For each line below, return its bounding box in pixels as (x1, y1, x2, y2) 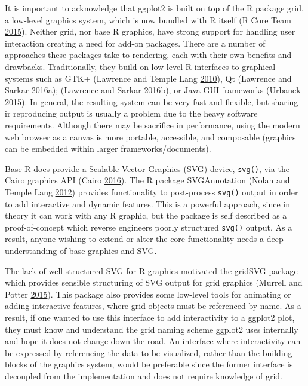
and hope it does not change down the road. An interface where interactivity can (5, 335, 301, 347)
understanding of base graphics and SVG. (5, 244, 157, 257)
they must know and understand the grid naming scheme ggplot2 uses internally (5, 323, 298, 335)
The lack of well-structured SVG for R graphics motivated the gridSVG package (5, 264, 298, 277)
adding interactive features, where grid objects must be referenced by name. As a (5, 299, 301, 312)
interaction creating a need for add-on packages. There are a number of (5, 36, 266, 49)
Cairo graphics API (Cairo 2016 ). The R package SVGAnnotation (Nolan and (5, 174, 290, 186)
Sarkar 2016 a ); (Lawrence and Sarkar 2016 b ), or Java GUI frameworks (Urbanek (5, 84, 301, 96)
